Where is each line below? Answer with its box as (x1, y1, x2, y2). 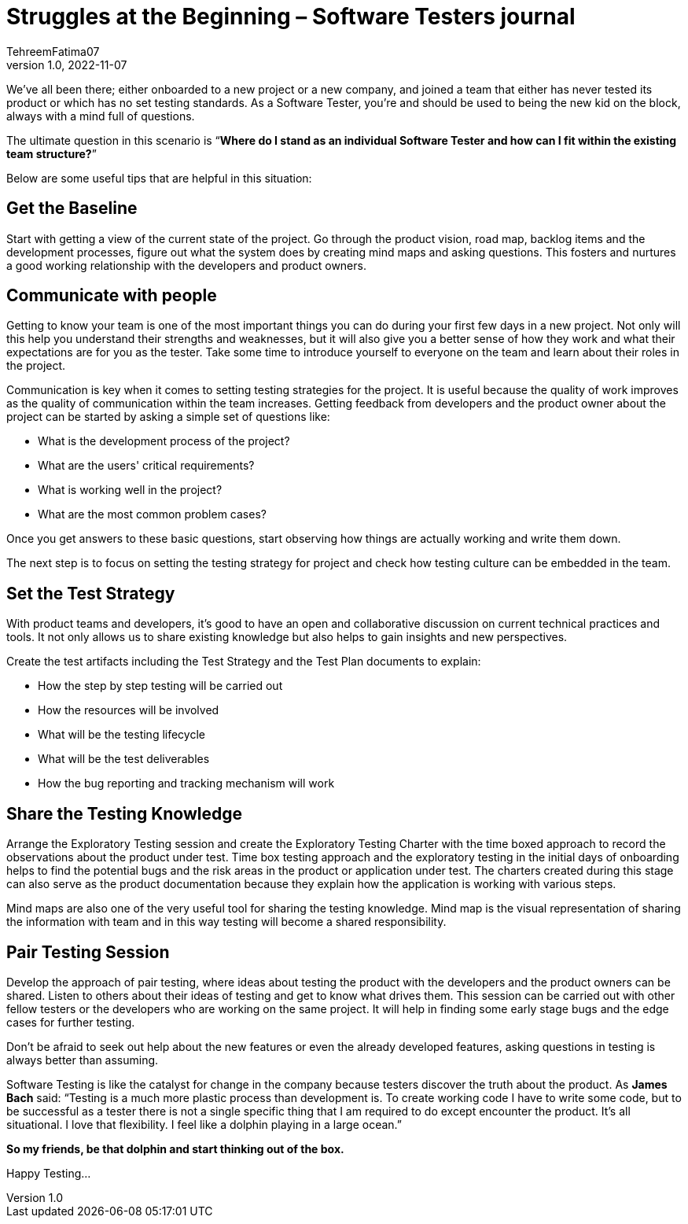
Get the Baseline (6, 198, 138, 219)
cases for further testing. (6, 1015, 135, 1029)
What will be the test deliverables (38, 752, 210, 766)
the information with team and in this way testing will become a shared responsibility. (6, 915, 447, 929)
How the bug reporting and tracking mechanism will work (38, 776, 335, 791)
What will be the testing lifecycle (38, 728, 205, 742)
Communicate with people (6, 286, 217, 306)
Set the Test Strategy (6, 583, 175, 603)
